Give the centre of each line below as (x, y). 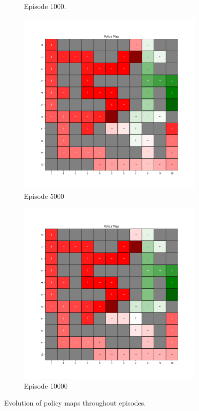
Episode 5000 (44, 196)
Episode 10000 (46, 386)
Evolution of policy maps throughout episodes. (75, 402)
